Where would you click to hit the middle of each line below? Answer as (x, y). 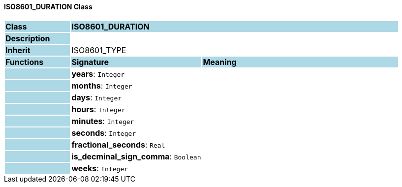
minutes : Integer (103, 121)
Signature (90, 62)
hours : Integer (98, 109)
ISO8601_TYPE (99, 50)
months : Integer (102, 85)
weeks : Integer (100, 168)
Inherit (18, 50)
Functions (25, 62)
